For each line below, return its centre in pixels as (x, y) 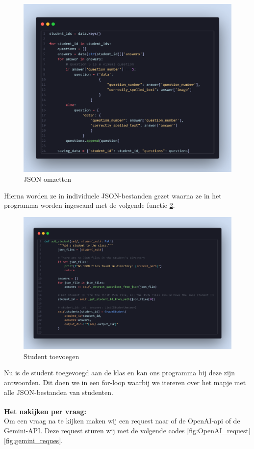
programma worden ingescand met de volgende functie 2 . (89, 205)
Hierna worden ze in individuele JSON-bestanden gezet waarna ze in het (113, 195)
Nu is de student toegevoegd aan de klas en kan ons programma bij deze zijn (119, 373)
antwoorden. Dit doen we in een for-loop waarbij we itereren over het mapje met (125, 382)
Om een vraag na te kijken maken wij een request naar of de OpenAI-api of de (122, 421)
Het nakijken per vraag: (45, 411)
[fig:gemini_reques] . (33, 440)
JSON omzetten (48, 179)
